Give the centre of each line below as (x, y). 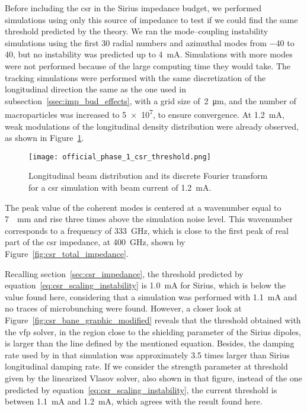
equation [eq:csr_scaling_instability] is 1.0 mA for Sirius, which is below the (145, 285)
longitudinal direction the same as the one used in (95, 89)
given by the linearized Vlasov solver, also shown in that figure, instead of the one (153, 378)
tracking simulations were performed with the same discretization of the (135, 77)
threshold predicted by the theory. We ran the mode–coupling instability (137, 31)
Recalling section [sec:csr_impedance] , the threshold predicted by (124, 273)
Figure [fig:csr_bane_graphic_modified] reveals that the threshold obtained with (153, 320)
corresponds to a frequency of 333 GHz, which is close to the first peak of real (147, 230)
